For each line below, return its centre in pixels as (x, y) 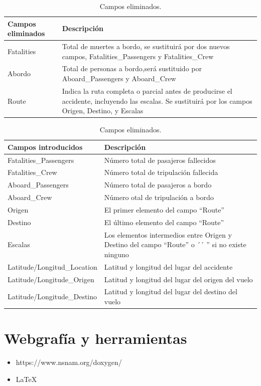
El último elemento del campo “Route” (164, 222)
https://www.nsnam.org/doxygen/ (69, 362)
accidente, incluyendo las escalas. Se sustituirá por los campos (157, 101)
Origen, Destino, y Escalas (103, 111)
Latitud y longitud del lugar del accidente (168, 266)
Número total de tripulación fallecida (161, 172)
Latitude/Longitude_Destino (52, 297)
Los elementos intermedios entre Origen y (168, 234)
